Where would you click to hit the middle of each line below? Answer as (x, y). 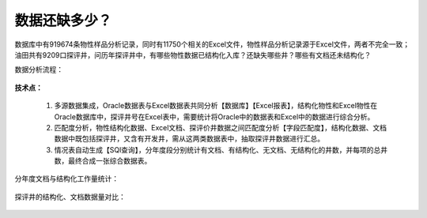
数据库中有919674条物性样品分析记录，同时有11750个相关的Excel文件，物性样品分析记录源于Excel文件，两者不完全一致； (212, 44)
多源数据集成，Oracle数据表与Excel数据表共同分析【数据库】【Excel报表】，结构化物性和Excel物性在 (216, 106)
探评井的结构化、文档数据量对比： (70, 197)
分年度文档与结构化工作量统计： (66, 179)
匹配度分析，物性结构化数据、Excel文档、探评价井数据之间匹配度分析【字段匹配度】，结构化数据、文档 (221, 127)
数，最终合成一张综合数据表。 (103, 161)
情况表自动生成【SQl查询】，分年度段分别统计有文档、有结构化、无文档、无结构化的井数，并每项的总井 (221, 149)
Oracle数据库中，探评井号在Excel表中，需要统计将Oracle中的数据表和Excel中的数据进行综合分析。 (214, 117)
